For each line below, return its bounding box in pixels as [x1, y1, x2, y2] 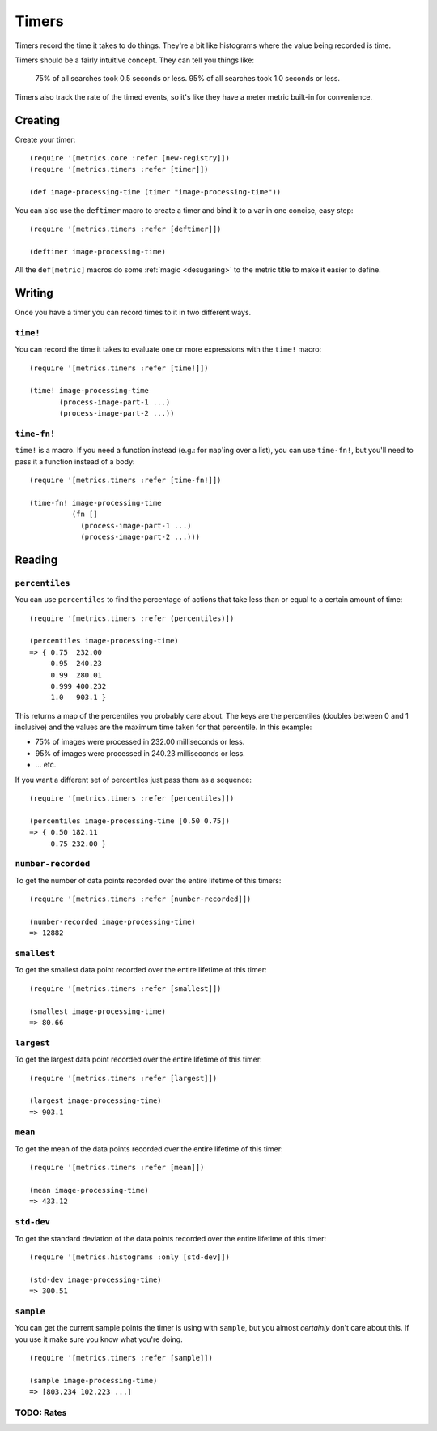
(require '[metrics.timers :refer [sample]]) [29, 1353, 214, 1363]
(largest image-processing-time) [29, 1096, 162, 1105]
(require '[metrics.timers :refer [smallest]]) [29, 984, 222, 993]
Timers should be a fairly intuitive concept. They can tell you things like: [15, 55, 255, 65]
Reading [15, 553, 58, 566]
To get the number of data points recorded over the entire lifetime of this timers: [15, 875, 282, 885]
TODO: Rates [15, 1407, 67, 1418]
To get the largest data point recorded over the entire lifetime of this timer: [15, 1054, 262, 1065]
